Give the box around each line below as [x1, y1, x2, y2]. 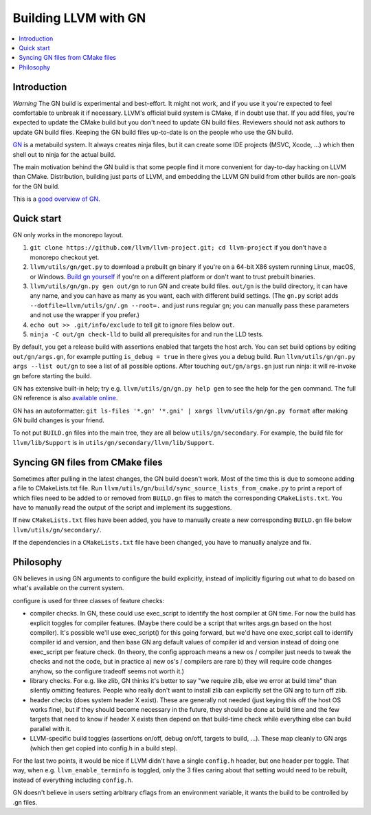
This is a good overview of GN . [12, 195, 100, 203]
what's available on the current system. [12, 584, 124, 592]
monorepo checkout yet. [30, 253, 100, 261]
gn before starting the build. [12, 371, 92, 380]
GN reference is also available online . [12, 394, 118, 402]
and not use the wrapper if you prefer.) [30, 311, 140, 319]
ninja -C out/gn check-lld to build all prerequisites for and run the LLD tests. [30, 330, 264, 338]
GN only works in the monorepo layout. [12, 231, 124, 239]
